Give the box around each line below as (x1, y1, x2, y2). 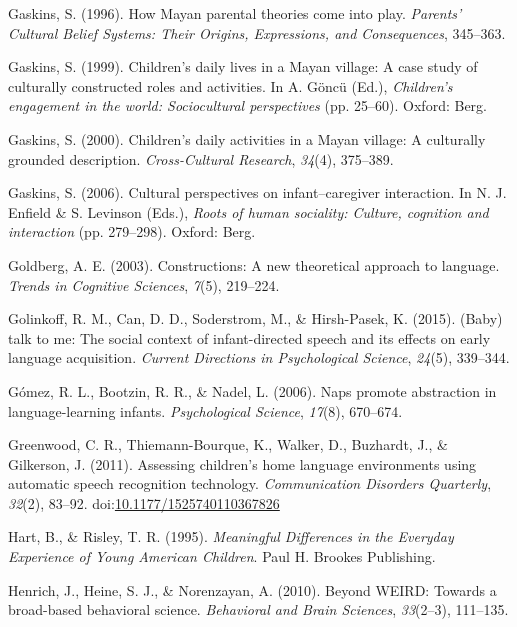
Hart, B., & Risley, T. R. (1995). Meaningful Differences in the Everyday (8, 526, 454, 547)
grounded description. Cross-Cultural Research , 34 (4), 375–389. (8, 148, 394, 169)
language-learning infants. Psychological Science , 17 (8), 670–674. (8, 400, 403, 421)
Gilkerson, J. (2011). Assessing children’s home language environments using (8, 453, 477, 474)
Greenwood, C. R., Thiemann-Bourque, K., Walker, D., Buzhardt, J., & (8, 434, 448, 455)
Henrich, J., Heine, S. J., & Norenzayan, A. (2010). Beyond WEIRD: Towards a (8, 579, 497, 600)
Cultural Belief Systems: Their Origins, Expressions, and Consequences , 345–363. (8, 22, 506, 43)
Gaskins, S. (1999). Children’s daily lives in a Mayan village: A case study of (8, 56, 478, 77)
